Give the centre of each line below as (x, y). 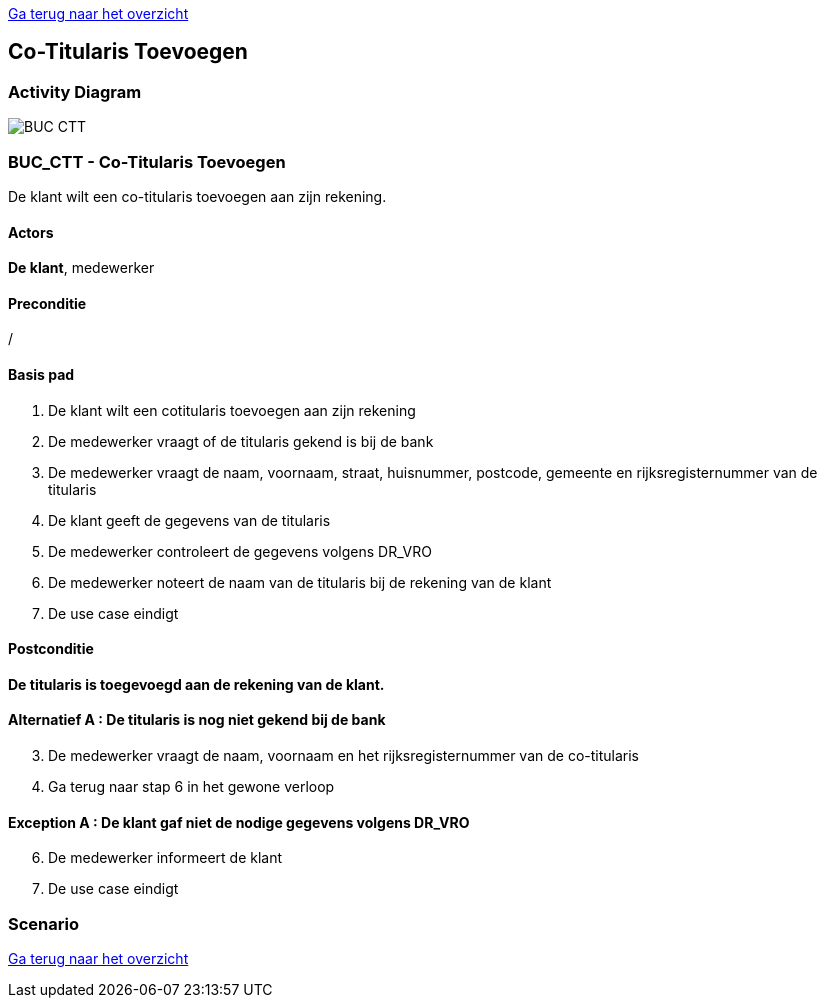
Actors (31, 232)
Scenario (43, 923)
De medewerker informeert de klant (165, 858)
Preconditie (47, 303)
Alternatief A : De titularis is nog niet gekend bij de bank (197, 720)
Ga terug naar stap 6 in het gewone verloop (191, 787)
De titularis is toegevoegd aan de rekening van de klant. (196, 684)
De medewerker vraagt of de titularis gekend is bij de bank (241, 441)
